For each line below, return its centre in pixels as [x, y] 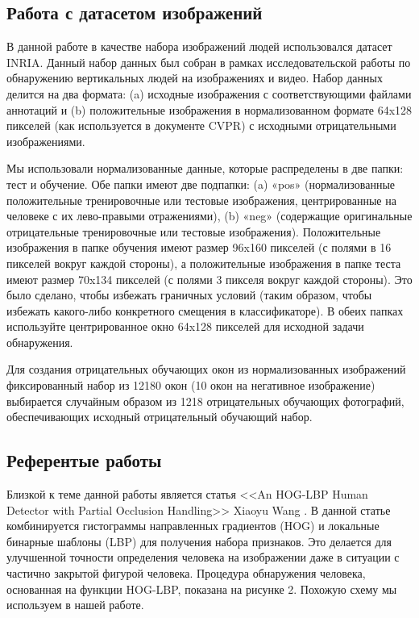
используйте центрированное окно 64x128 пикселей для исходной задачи [185, 326]
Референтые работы [84, 460]
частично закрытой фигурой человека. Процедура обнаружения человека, [186, 573]
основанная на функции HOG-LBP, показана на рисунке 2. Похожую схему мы [202, 589]
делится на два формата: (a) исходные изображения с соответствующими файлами [209, 93]
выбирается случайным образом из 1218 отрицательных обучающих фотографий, [205, 401]
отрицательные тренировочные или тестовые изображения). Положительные [194, 231]
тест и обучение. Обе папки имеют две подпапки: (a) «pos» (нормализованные [201, 184]
